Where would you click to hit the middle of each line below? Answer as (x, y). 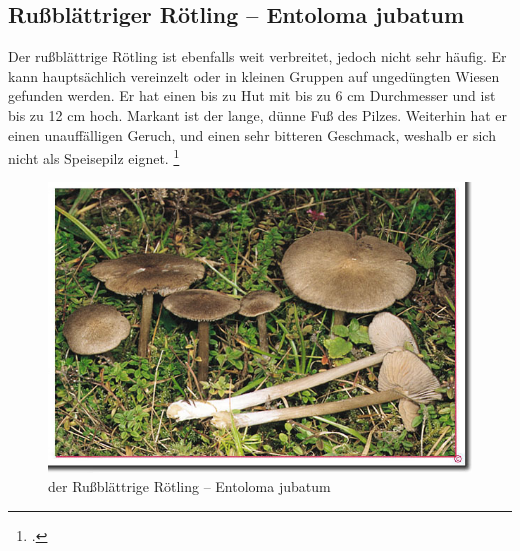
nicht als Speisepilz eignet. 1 (94, 156)
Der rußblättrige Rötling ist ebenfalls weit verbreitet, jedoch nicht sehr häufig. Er (257, 56)
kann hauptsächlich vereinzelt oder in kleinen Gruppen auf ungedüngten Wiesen (254, 75)
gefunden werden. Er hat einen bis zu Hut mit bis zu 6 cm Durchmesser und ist (252, 95)
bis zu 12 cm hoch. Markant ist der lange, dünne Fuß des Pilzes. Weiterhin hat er (258, 114)
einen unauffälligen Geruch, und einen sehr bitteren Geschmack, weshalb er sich (252, 134)
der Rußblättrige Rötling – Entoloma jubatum (189, 486)
